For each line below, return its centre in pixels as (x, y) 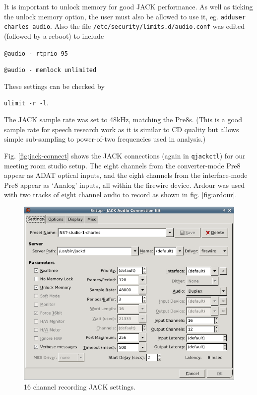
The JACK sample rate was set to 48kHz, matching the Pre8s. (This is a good (123, 119)
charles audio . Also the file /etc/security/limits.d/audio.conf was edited (125, 26)
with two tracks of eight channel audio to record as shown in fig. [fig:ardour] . (121, 195)
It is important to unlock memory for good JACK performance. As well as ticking (128, 6)
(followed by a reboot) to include (54, 36)
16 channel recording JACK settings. (80, 387)
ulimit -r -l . (26, 103)
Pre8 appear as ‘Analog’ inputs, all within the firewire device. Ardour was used (124, 185)
